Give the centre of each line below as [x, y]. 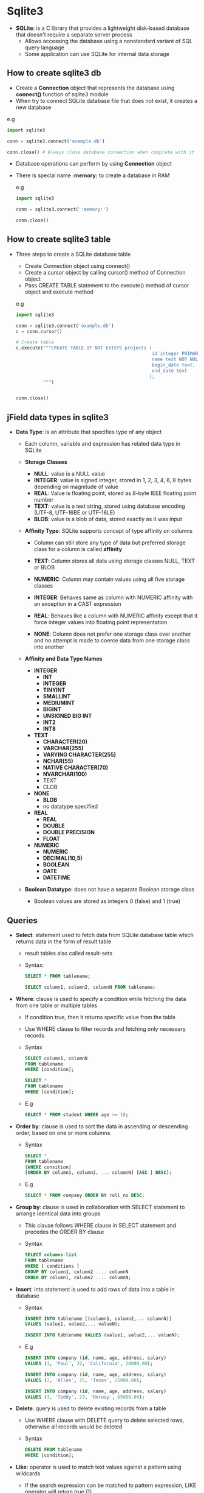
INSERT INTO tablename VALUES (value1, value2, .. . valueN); [102, 1335]
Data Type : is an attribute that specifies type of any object [89, 432]
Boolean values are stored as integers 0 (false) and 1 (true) [107, 901]
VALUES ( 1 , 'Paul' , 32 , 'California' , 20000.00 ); [89, 1364]
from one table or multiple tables [56, 1005]
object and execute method [59, 292]
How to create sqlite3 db [54, 73]
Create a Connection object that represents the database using [95, 88]
